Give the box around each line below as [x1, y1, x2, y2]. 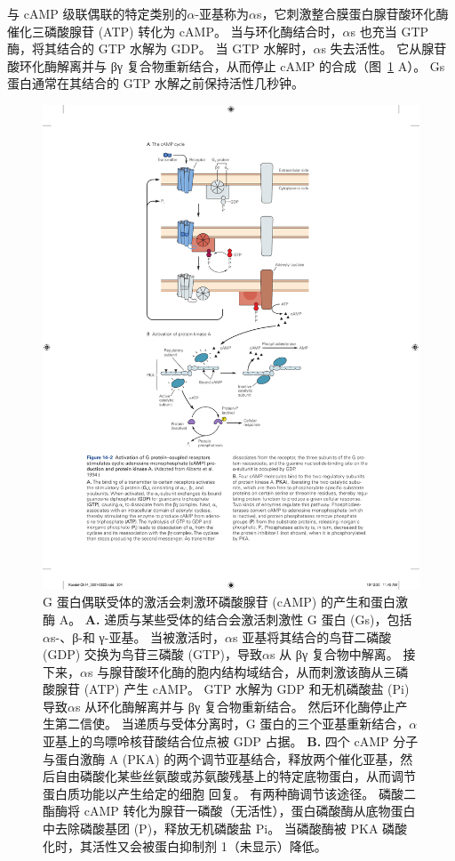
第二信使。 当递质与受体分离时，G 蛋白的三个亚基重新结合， [54, 714, 410, 733]
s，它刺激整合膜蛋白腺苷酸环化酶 [257, 4, 449, 22]
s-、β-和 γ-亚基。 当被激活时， [50, 627, 226, 646]
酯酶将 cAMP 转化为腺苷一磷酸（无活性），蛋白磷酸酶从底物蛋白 [43, 801, 416, 820]
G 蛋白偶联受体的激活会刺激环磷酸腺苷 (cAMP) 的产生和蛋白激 [43, 592, 408, 611]
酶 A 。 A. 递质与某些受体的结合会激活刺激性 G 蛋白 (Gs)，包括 [43, 609, 412, 628]
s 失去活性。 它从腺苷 [321, 39, 447, 58]
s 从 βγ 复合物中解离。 [269, 645, 399, 664]
